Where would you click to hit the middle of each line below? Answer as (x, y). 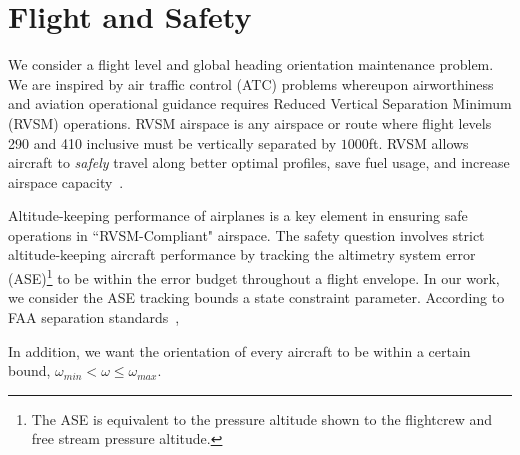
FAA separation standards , (94, 316)
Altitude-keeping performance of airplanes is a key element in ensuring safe (238, 215)
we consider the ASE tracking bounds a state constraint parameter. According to (256, 297)
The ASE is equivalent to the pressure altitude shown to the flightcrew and (262, 418)
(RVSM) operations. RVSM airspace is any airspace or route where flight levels (250, 122)
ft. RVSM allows (418, 142)
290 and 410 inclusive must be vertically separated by (172, 142)
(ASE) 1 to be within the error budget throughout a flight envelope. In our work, (254, 276)
